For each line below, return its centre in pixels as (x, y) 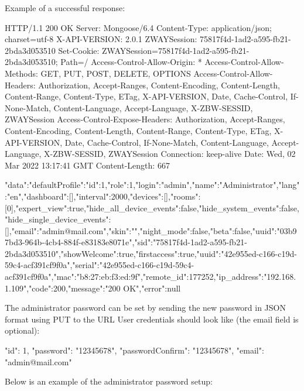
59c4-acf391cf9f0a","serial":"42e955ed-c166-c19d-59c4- (100, 265)
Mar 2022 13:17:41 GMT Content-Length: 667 (87, 165)
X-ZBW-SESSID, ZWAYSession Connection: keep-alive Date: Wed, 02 (170, 154)
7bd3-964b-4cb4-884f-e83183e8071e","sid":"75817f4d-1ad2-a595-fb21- (126, 242)
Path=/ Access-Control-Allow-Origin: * (131, 62)
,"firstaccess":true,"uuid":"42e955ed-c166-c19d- (215, 253)
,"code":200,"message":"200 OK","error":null (104, 288)
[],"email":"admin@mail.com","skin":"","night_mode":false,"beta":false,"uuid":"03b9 (151, 230)
